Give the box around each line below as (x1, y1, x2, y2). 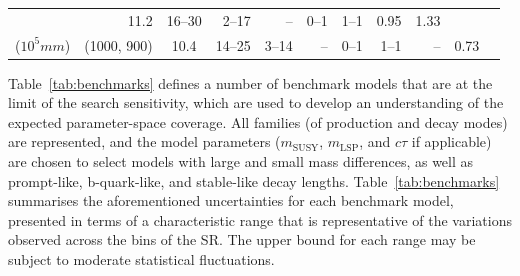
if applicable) (411, 131, 492, 152)
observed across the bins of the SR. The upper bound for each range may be (8, 229, 476, 250)
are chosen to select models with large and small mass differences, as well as (8, 151, 474, 172)
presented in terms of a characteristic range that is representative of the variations (8, 209, 512, 230)
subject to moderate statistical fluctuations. (8, 249, 275, 270)
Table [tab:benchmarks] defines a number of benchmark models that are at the (8, 72, 493, 93)
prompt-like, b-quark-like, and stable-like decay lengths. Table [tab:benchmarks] (8, 170, 500, 191)
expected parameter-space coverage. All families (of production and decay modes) (8, 111, 508, 132)
